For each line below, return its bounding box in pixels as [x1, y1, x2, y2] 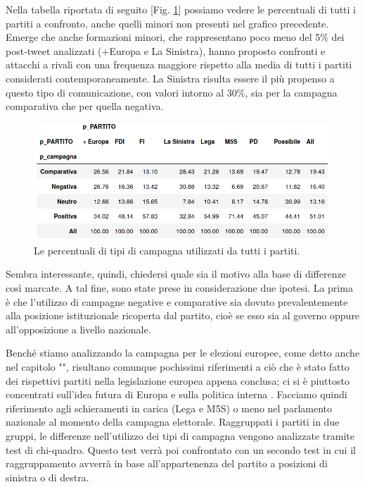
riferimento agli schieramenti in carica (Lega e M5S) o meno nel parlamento [6, 400, 332, 415]
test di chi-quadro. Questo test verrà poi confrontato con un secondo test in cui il [6, 442, 356, 457]
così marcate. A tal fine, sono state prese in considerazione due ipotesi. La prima [6, 281, 353, 295]
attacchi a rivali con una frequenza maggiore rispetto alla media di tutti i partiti [6, 57, 352, 72]
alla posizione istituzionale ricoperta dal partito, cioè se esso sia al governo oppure [6, 308, 360, 323]
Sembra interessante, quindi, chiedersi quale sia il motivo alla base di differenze [6, 266, 346, 281]
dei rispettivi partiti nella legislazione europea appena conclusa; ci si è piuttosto [6, 373, 350, 388]
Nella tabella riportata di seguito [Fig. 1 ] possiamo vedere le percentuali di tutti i [6, 2, 357, 16]
